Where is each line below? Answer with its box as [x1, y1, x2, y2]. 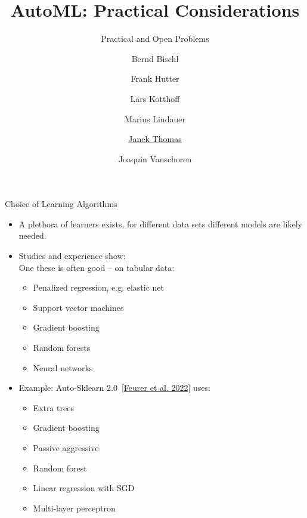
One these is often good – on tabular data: [18, 261, 175, 273]
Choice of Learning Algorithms [5, 198, 117, 210]
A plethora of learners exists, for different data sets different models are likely [18, 217, 302, 230]
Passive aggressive [33, 442, 99, 454]
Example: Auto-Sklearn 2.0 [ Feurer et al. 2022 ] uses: [18, 381, 210, 394]
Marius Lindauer [125, 112, 185, 125]
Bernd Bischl [131, 52, 179, 64]
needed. [18, 229, 46, 242]
